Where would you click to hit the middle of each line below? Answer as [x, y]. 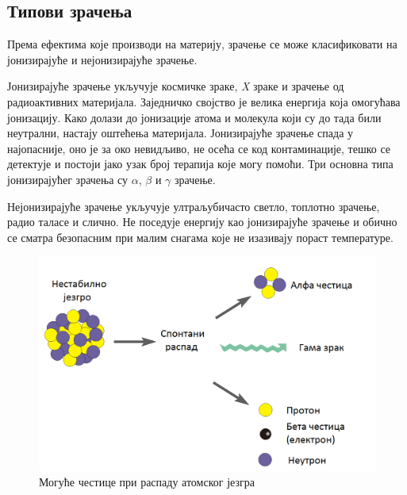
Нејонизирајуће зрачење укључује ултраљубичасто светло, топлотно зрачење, [194, 206]
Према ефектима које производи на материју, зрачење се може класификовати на [202, 44]
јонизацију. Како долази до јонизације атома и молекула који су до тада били [194, 117]
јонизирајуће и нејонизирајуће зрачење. [102, 59]
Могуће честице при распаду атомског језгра [147, 482]
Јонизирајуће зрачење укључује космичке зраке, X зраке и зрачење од [176, 86]
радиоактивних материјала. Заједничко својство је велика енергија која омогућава [204, 101]
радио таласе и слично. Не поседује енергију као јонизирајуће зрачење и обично [202, 222]
